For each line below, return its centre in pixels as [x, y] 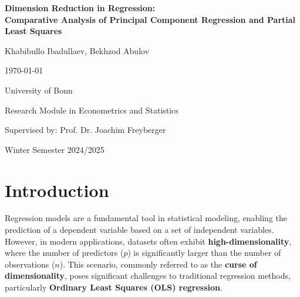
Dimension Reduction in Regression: [80, 8]
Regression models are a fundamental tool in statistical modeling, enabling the [146, 218]
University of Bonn [39, 90]
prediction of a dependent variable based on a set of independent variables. [139, 230]
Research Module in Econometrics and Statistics [92, 110]
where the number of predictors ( [64, 253]
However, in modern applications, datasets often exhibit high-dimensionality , [148, 241]
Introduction [57, 190]
